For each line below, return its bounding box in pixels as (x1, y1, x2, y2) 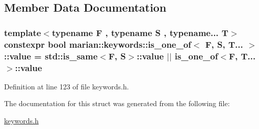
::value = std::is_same (4, 49, 98, 62)
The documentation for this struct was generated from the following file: (4, 98, 230, 109)
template (4, 26, 41, 39)
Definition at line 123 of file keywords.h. (4, 81, 129, 91)
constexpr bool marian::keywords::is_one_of (4, 38, 191, 50)
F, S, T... (205, 38, 243, 50)
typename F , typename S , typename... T (51, 26, 228, 39)
